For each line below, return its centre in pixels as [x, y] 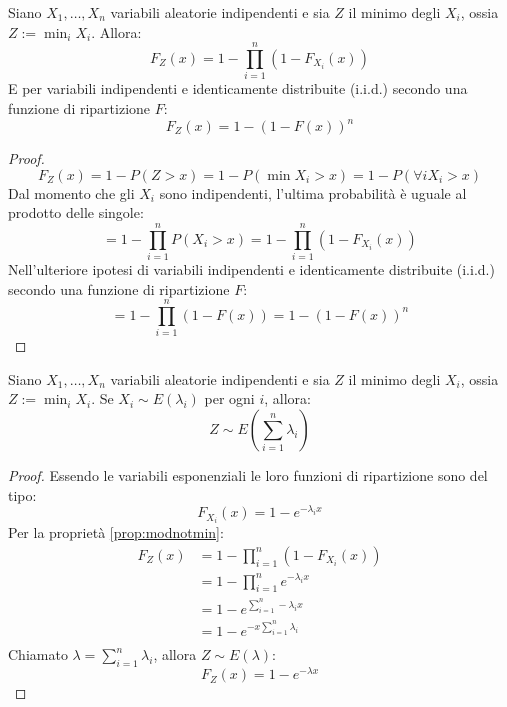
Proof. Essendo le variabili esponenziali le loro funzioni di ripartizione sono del [248, 475]
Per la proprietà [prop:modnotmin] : [116, 532]
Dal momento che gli [71, 192]
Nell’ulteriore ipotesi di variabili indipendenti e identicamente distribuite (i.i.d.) [251, 268]
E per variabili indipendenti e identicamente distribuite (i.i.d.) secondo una [238, 88]
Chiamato [38, 654]
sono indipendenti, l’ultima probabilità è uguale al [313, 192]
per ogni [229, 398]
